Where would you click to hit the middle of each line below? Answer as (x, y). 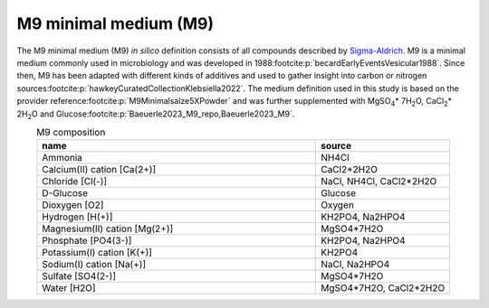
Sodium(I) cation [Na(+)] (94, 265)
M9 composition (71, 133)
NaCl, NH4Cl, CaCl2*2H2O (379, 182)
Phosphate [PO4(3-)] (87, 241)
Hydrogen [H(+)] (77, 217)
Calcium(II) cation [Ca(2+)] (99, 170)
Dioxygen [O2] (73, 205)
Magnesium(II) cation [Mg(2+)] (108, 229)
